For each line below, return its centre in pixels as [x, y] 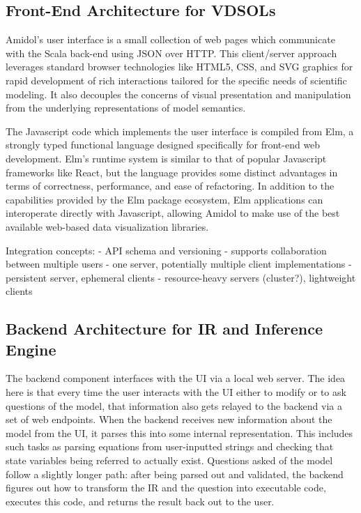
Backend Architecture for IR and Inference [164, 329]
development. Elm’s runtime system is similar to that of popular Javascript [166, 158]
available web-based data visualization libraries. [107, 226]
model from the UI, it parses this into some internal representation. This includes [179, 432]
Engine [31, 349]
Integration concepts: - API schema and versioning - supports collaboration [166, 250]
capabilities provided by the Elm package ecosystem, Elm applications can [164, 199]
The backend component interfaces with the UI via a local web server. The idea [176, 378]
